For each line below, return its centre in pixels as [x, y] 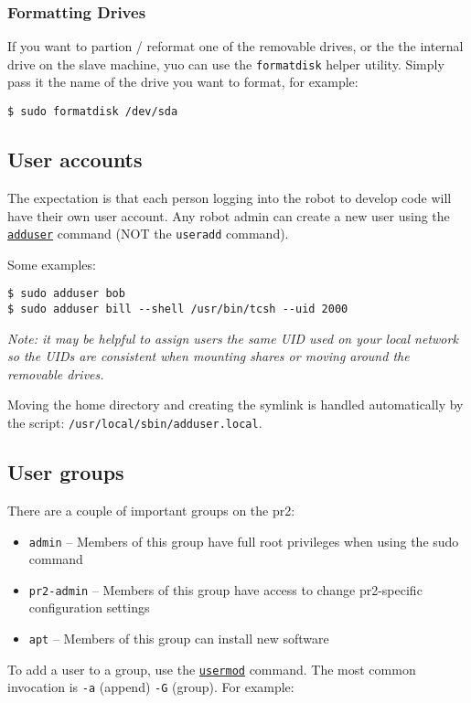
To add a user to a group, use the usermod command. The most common [212, 669]
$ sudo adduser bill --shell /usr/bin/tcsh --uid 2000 [178, 309]
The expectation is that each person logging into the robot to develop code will [230, 197]
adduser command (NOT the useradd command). [148, 234]
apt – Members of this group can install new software [179, 638]
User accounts [75, 160]
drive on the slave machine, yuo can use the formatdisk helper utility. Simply [226, 64]
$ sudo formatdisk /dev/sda [93, 112]
